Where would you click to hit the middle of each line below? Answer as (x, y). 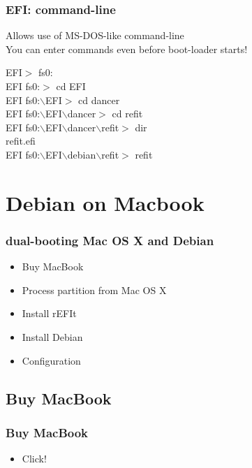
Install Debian (52, 336)
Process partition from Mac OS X (94, 290)
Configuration (51, 360)
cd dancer (99, 100)
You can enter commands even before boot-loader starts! (127, 49)
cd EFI (71, 86)
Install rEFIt (49, 313)
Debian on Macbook (105, 202)
